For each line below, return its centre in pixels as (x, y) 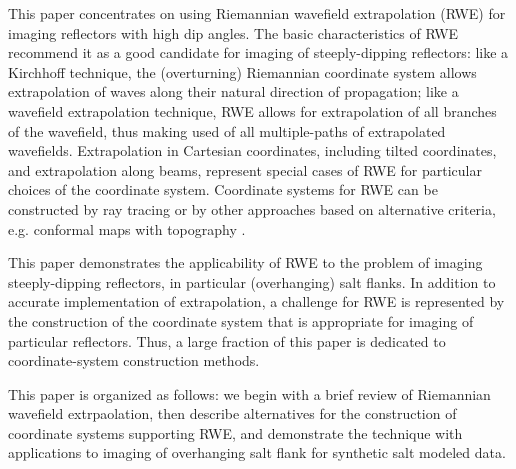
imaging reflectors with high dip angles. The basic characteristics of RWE (233, 32)
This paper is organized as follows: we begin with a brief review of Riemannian (249, 393)
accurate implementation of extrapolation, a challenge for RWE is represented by (256, 301)
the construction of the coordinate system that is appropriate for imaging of (241, 320)
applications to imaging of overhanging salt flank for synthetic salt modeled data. (257, 452)
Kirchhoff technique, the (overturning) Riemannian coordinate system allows (242, 71)
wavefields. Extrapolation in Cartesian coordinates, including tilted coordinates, (252, 150)
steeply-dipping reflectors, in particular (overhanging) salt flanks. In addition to (252, 281)
